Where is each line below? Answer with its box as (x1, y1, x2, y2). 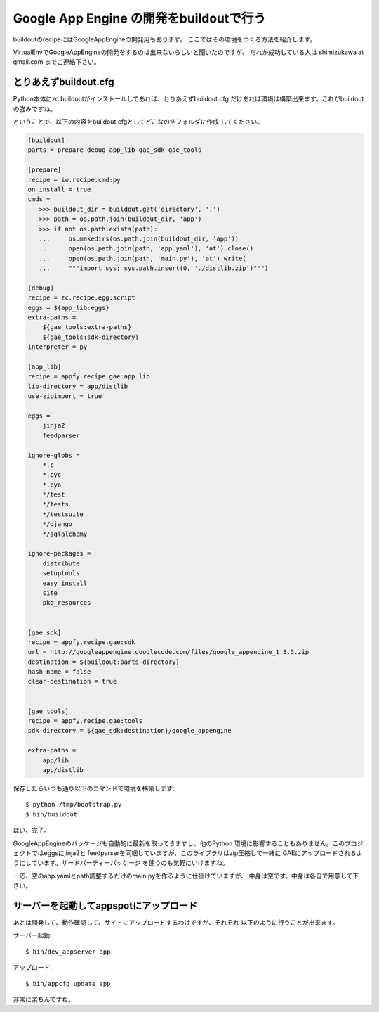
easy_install (42, 579, 88, 587)
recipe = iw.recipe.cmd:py (27, 176, 121, 184)
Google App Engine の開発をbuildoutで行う (13, 11, 267, 26)
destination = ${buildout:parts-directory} (27, 658, 180, 666)
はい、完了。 (13, 826, 51, 835)
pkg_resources (42, 598, 91, 607)
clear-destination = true (27, 677, 117, 686)
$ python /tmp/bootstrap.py (25, 800, 122, 809)
